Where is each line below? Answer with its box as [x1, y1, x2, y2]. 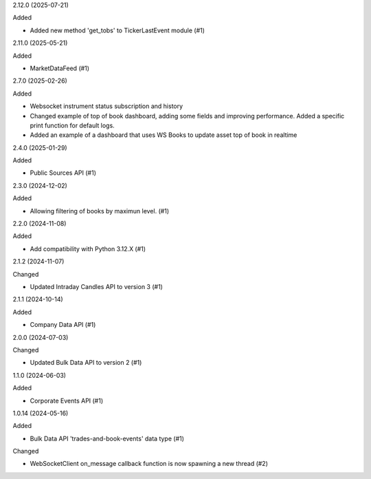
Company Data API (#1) [30, 321, 96, 329]
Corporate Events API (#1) [30, 396, 104, 405]
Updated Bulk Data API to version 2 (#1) [30, 359, 142, 367]
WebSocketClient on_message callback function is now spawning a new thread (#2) [30, 460, 268, 468]
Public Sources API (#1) [30, 169, 96, 177]
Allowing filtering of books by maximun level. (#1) [30, 206, 170, 215]
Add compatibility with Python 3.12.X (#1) [30, 244, 146, 253]
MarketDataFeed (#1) [30, 64, 89, 72]
